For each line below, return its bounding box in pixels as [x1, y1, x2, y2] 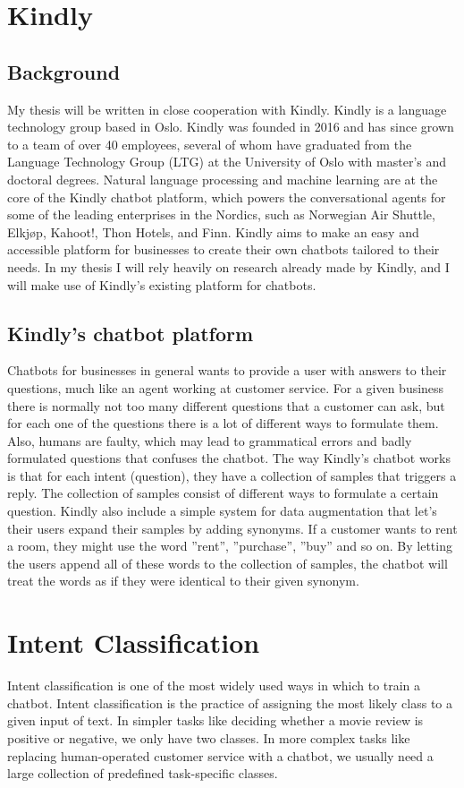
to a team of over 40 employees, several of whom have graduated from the [7, 134, 412, 153]
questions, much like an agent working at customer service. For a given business [7, 378, 444, 397]
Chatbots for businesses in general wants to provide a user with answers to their [7, 361, 447, 380]
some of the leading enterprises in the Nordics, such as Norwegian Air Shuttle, [7, 205, 435, 224]
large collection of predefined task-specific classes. [7, 764, 278, 783]
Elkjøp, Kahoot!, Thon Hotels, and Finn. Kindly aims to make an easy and [7, 222, 419, 241]
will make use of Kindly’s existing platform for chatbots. [7, 275, 316, 294]
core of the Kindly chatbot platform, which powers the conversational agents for [7, 187, 446, 206]
